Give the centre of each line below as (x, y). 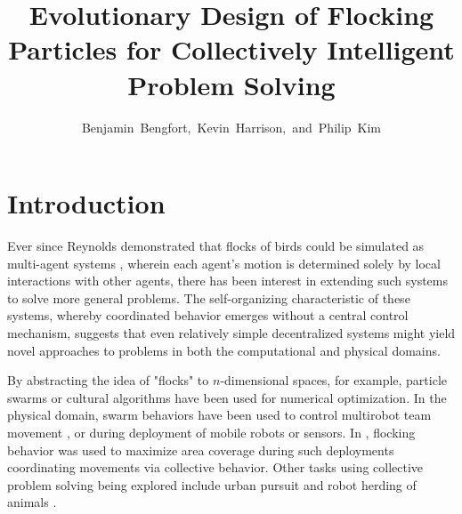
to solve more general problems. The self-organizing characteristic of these (209, 297)
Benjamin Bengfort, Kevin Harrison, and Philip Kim (231, 127)
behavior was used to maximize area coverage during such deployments (201, 450)
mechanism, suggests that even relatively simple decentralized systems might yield (231, 333)
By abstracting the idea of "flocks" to (108, 380)
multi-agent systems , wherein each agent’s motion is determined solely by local (224, 263)
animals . (32, 502)
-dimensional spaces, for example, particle (334, 380)
